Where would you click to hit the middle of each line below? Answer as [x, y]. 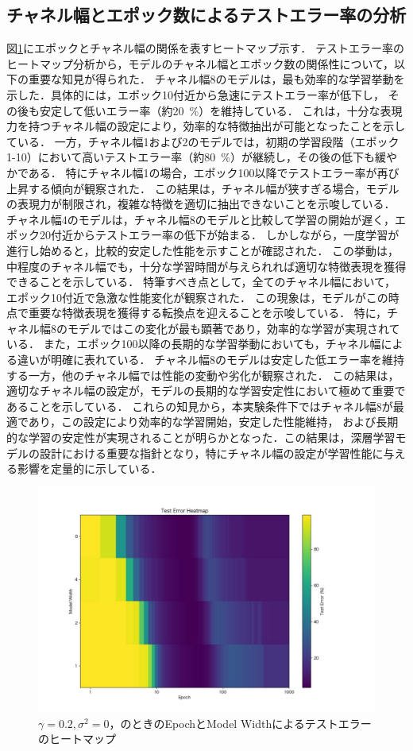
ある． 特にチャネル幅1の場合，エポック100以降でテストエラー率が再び [214, 172]
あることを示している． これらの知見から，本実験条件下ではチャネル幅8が [200, 406]
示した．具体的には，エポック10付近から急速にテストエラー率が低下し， [195, 94]
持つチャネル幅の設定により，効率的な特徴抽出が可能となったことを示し [217, 126]
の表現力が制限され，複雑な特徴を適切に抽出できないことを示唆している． [201, 204]
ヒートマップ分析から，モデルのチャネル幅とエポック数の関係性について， [201, 63]
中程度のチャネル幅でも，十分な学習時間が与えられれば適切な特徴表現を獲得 [206, 266]
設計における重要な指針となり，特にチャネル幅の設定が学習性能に [211, 453]
